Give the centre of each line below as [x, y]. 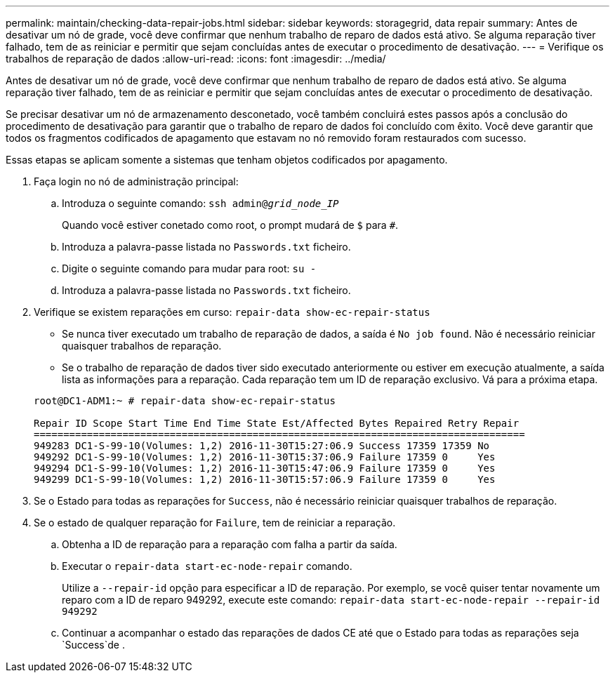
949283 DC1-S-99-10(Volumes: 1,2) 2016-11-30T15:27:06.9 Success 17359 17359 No [262, 446]
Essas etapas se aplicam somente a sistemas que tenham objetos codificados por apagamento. [227, 160]
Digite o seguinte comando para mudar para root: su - [189, 268]
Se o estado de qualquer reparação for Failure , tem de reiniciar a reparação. [215, 523]
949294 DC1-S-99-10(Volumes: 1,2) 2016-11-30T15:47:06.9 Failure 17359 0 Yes [265, 468]
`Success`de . [93, 645]
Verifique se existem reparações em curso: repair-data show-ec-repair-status [232, 312]
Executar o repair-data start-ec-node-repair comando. [207, 566]
